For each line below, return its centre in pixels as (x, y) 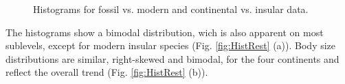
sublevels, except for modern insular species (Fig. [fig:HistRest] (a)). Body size (171, 45)
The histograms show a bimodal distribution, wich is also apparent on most (165, 32)
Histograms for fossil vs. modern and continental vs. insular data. (171, 9)
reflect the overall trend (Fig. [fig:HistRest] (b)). (107, 72)
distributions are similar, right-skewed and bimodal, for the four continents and (172, 58)
